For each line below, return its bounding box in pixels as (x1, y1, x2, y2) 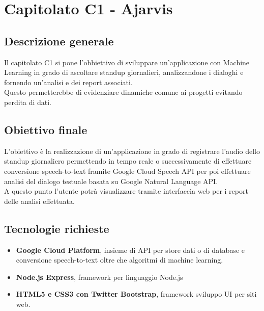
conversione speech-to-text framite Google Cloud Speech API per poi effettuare (4, 165, 251, 176)
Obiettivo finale (4, 121, 87, 137)
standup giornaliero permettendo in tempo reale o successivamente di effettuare (4, 155, 252, 166)
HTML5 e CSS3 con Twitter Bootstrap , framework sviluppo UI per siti (16, 289, 257, 299)
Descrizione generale (4, 33, 114, 48)
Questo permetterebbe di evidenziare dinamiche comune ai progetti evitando (4, 87, 243, 97)
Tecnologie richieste (4, 220, 109, 236)
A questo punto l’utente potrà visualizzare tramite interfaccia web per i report (4, 186, 248, 196)
